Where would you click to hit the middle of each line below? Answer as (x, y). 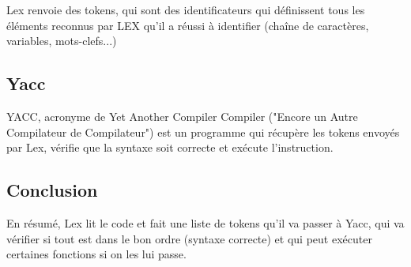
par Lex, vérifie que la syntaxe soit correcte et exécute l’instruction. (170, 147)
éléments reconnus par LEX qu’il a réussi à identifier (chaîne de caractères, (188, 25)
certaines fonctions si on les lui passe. (96, 254)
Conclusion (52, 190)
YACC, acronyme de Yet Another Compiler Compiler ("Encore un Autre (182, 116)
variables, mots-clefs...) (62, 41)
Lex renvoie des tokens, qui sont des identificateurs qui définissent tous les (186, 9)
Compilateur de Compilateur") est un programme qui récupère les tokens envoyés (203, 132)
